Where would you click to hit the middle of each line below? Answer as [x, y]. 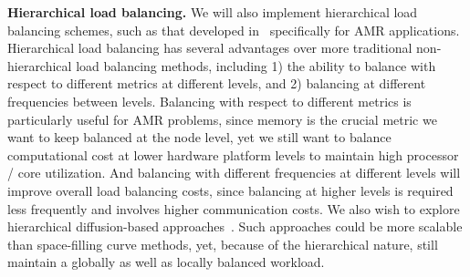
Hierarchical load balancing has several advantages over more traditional [210, 48]
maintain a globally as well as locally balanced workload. [166, 262]
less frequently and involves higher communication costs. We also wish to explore [234, 208]
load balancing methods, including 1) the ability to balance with [256, 65]
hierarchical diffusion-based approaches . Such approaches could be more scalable [235, 226]
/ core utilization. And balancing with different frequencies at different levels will [234, 173]
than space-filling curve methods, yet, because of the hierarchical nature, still [223, 244]
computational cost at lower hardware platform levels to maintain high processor [233, 154]
